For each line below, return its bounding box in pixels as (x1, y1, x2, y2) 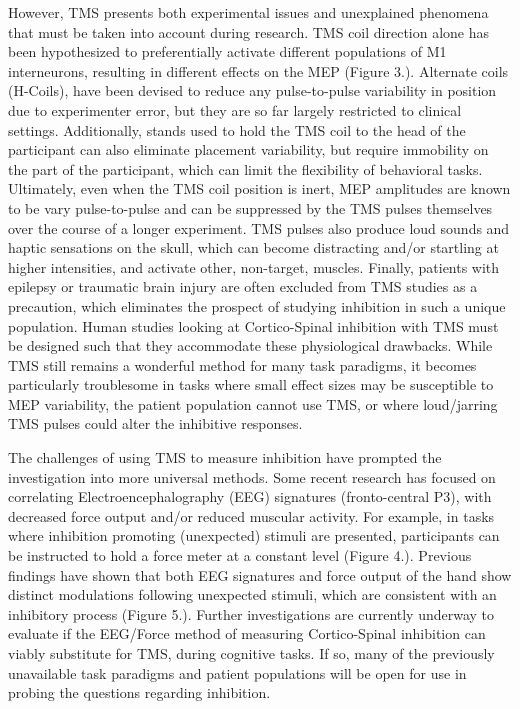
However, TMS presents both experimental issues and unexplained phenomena (8, 2, 489, 22)
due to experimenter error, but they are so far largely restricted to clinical (8, 99, 462, 120)
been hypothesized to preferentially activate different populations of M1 (8, 41, 447, 62)
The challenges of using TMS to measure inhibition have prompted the (8, 447, 442, 468)
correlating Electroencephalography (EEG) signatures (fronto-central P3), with (8, 486, 492, 507)
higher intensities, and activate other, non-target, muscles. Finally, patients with (8, 256, 500, 277)
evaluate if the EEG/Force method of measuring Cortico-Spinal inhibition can (8, 623, 486, 644)
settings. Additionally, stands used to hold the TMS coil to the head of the (8, 119, 466, 140)
